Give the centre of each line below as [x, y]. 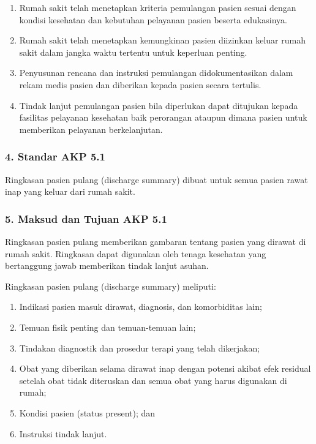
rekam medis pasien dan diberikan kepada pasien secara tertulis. [140, 84]
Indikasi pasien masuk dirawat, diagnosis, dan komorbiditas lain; [141, 307]
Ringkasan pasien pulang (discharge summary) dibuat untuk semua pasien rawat [156, 179]
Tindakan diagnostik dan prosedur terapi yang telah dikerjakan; [140, 348]
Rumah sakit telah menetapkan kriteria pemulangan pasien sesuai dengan [158, 7]
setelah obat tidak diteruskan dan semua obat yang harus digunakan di [153, 380]
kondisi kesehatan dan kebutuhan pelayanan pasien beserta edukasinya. [153, 19]
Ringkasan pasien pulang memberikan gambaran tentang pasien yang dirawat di [156, 241]
